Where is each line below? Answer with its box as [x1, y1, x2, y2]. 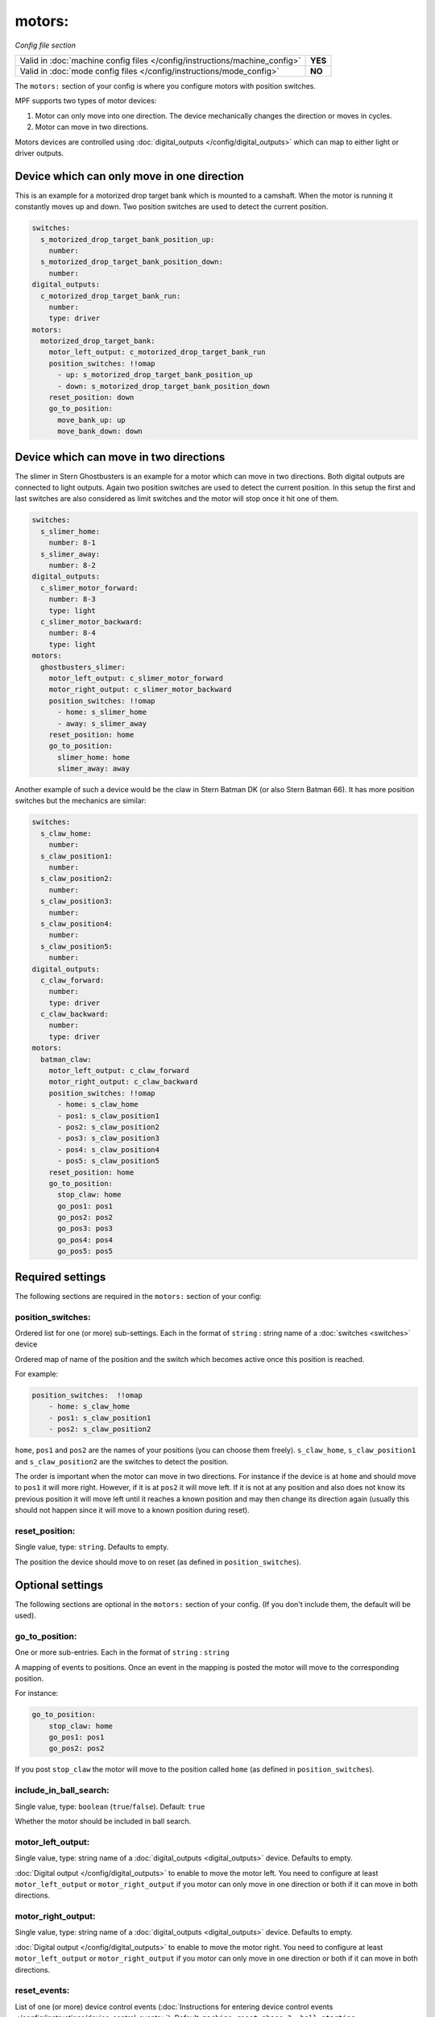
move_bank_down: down [57, 427, 143, 436]
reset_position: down [48, 393, 135, 403]
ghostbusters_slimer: [40, 662, 126, 671]
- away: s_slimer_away [57, 719, 147, 728]
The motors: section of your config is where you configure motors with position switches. [14, 81, 317, 90]
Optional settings [14, 1578, 104, 1592]
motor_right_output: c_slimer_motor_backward [48, 685, 232, 694]
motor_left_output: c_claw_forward [48, 1066, 189, 1075]
